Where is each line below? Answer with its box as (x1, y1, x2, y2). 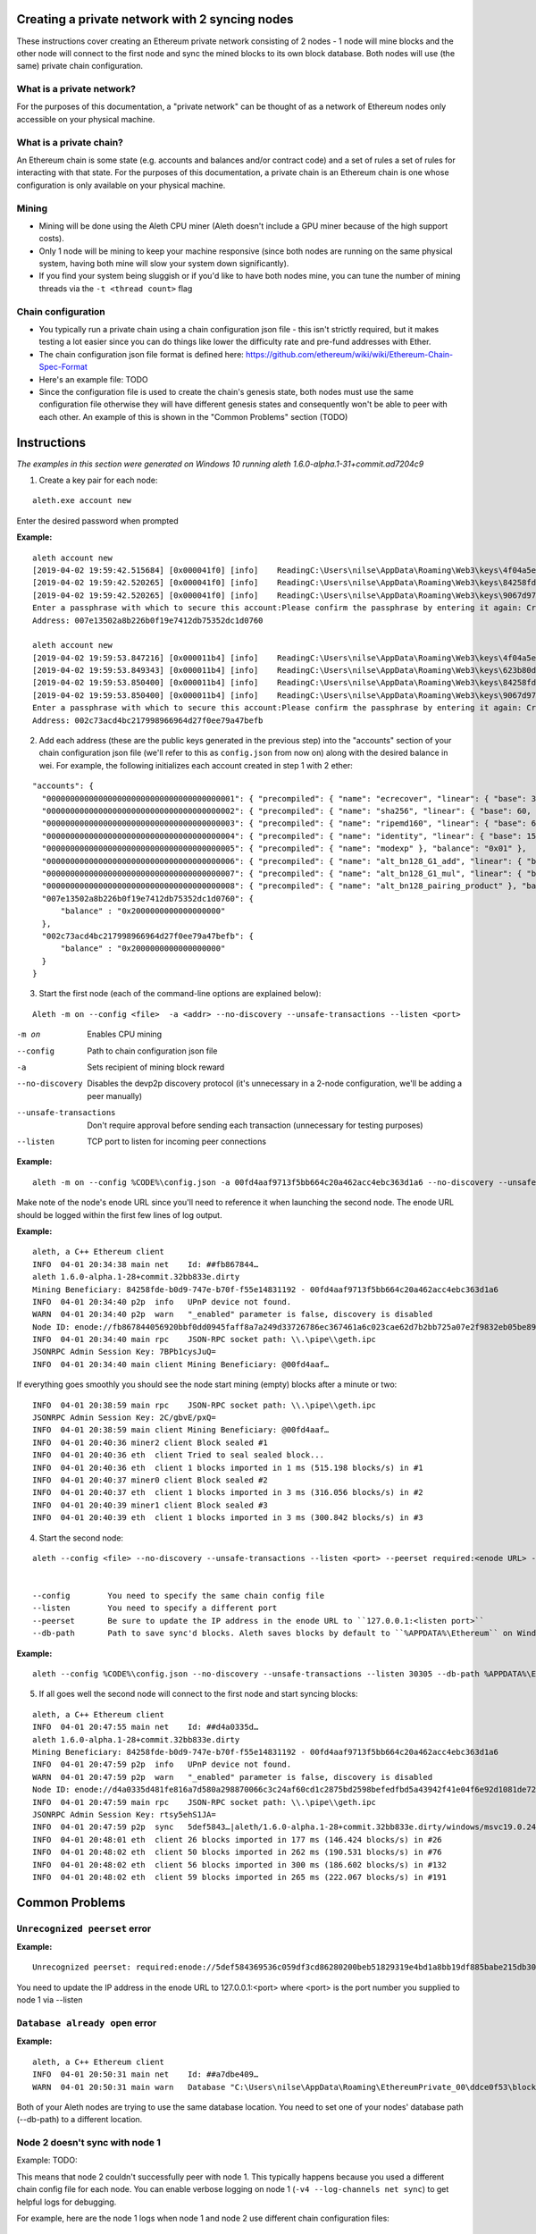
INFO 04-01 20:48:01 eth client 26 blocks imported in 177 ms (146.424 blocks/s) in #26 (32, 1835, 442, 1844)
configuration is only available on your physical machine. (16, 180, 226, 190)
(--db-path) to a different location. (16, 2114, 143, 2125)
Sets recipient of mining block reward (87, 1062, 225, 1072)
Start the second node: (38, 1533, 124, 1543)
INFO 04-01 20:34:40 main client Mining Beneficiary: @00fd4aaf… (32, 1359, 330, 1369)
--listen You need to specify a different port (32, 1603, 278, 1613)
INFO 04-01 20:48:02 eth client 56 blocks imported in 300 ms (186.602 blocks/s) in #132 (32, 1860, 447, 1869)
